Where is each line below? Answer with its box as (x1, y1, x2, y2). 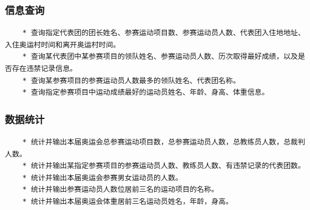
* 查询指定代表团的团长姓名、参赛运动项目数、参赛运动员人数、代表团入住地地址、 (22, 29, 305, 38)
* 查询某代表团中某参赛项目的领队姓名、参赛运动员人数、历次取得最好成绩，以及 (22, 52, 298, 61)
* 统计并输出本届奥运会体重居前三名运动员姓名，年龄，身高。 (22, 197, 233, 206)
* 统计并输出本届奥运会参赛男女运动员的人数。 (22, 173, 183, 182)
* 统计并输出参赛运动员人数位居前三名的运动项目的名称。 (22, 185, 219, 194)
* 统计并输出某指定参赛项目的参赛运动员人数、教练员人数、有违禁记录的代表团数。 (22, 161, 305, 171)
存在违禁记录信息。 (12, 64, 77, 73)
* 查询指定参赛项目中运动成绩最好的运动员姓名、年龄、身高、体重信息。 (22, 88, 269, 97)
